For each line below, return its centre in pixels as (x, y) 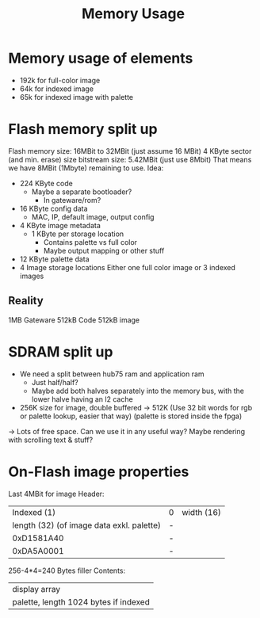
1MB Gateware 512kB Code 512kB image (74, 320)
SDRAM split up (61, 351)
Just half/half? (55, 382)
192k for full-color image (60, 80)
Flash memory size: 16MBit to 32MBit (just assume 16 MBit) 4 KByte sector (130, 151)
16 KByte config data (54, 208)
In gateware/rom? (72, 200)
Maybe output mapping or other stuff (104, 250)
